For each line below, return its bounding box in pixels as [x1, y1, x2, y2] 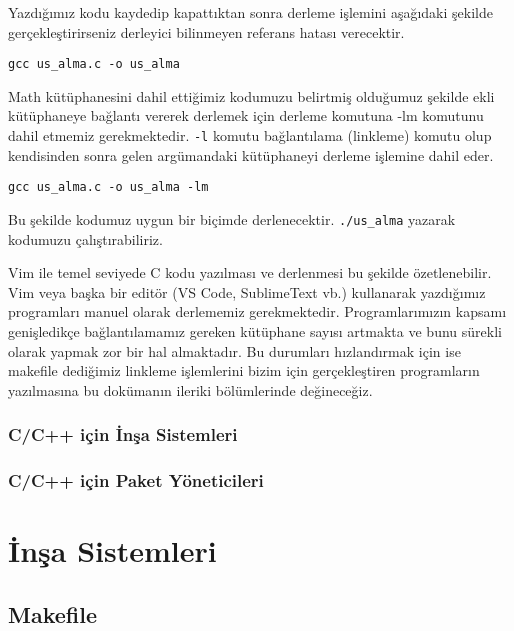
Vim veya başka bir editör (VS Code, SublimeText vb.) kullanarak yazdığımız [8, 281, 486, 302]
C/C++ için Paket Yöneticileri [8, 468, 264, 493]
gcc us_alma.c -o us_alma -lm [8, 180, 209, 195]
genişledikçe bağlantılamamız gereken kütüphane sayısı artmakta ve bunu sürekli [8, 320, 502, 341]
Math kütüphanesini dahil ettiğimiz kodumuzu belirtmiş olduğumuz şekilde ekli [8, 85, 495, 106]
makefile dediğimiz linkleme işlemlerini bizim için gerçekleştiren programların [8, 360, 480, 381]
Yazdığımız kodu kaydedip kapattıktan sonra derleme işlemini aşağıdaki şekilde [8, 2, 493, 22]
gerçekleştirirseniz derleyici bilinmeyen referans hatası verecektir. [8, 21, 405, 42]
